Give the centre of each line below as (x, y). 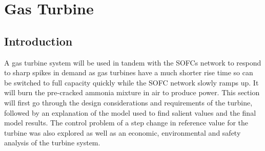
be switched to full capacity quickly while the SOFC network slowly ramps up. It (131, 82)
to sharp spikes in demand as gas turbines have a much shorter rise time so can (129, 72)
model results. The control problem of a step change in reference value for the (126, 123)
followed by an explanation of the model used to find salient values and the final (130, 112)
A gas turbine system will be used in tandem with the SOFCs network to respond (133, 62)
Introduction (38, 41)
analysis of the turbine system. (52, 143)
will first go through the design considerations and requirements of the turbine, (128, 102)
